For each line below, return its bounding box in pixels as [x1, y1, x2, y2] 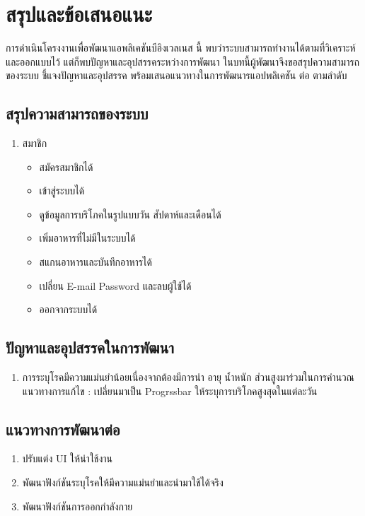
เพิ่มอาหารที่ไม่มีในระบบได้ [39, 230, 136, 245]
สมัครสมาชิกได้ [39, 159, 93, 174]
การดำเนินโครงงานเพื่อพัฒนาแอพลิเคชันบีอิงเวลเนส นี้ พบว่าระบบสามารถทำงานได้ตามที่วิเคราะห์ [6, 40, 356, 55]
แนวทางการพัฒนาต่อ [6, 418, 120, 440]
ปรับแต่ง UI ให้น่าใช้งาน [22, 451, 113, 466]
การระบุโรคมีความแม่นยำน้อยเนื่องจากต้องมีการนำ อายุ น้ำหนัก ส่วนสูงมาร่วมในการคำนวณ [22, 370, 354, 385]
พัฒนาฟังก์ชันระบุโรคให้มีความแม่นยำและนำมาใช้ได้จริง [22, 475, 224, 490]
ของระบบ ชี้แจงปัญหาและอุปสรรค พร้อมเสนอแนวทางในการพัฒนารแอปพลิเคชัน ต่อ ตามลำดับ [6, 68, 347, 83]
